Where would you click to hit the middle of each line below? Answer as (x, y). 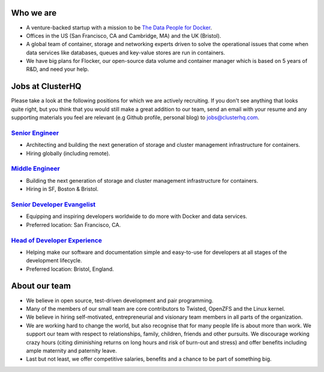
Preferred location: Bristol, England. (70, 269)
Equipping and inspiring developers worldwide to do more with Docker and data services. (136, 216)
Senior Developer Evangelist (53, 204)
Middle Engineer (35, 169)
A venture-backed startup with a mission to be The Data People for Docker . (119, 28)
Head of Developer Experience (56, 240)
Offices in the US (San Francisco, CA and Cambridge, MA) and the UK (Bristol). (124, 35)
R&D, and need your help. (58, 69)
